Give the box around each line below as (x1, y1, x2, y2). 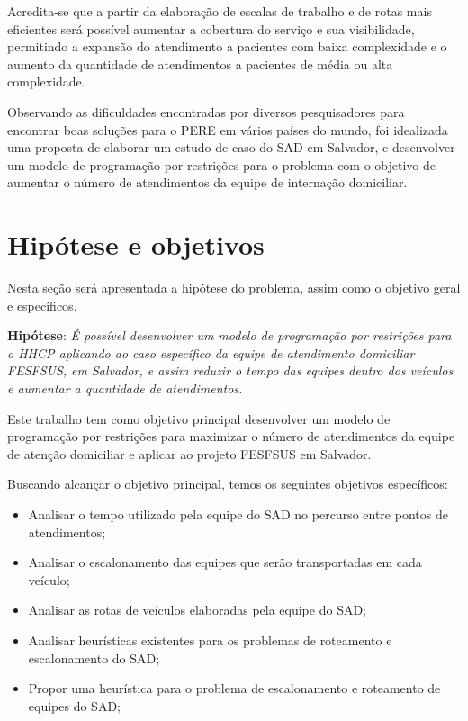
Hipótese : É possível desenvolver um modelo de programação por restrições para (7, 326, 452, 345)
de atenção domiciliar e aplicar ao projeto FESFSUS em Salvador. (7, 444, 372, 463)
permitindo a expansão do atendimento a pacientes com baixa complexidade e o (7, 37, 447, 56)
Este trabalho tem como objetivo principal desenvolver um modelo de (7, 409, 391, 428)
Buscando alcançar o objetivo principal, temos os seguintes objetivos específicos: (7, 474, 448, 493)
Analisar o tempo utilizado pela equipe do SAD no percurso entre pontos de (28, 505, 448, 523)
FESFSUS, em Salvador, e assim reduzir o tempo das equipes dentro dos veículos (7, 361, 454, 380)
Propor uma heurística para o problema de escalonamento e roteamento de (28, 679, 441, 698)
